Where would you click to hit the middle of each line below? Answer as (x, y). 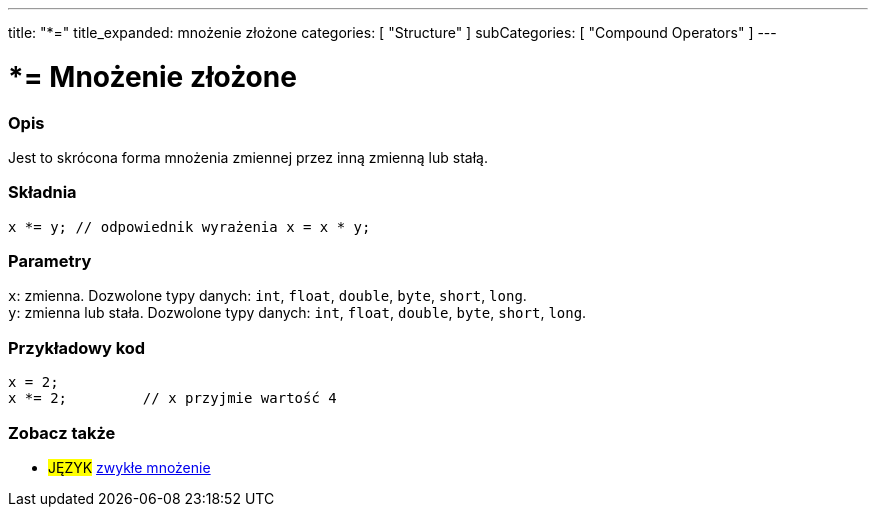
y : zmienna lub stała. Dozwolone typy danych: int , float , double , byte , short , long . (297, 313)
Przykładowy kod (77, 347)
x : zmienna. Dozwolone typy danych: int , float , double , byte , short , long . (267, 296)
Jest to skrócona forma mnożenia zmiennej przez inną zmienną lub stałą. (248, 157)
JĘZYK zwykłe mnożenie (129, 467)
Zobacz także (62, 432)
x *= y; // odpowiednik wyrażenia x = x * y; (189, 226)
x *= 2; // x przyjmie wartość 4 (172, 398)
